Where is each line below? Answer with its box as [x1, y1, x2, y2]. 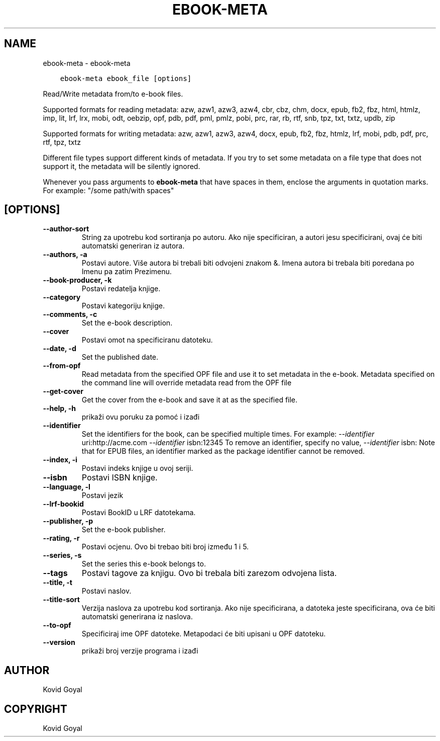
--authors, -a [43, 250, 87, 259]
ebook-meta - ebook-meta [43, 58, 131, 67]
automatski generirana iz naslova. [81, 612, 193, 621]
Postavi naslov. [81, 587, 132, 596]
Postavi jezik [81, 491, 124, 500]
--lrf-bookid [43, 500, 84, 509]
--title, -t [43, 578, 72, 587]
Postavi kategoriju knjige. [81, 301, 165, 310]
